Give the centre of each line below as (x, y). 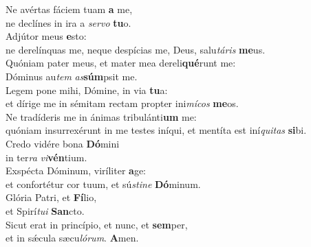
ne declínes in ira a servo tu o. (68, 22)
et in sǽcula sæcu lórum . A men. (72, 238)
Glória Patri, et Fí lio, (51, 197)
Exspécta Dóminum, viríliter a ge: (76, 170)
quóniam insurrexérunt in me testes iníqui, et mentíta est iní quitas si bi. (156, 130)
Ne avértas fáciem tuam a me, (69, 9)
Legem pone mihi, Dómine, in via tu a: (87, 90)
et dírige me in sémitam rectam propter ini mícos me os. (122, 103)
